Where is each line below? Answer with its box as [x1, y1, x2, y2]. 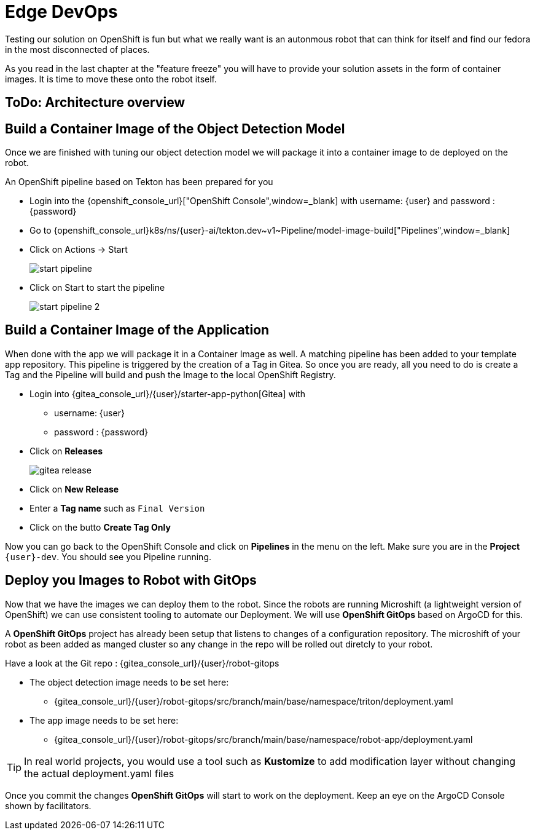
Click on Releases [29, 445, 103, 456]
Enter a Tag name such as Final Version [29, 502, 205, 513]
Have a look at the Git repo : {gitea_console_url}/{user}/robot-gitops [5, 657, 279, 668]
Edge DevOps [5, 1, 118, 22]
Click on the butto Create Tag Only [29, 521, 171, 532]
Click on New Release [29, 483, 119, 494]
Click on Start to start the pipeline [29, 282, 165, 293]
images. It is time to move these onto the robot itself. [5, 73, 217, 84]
